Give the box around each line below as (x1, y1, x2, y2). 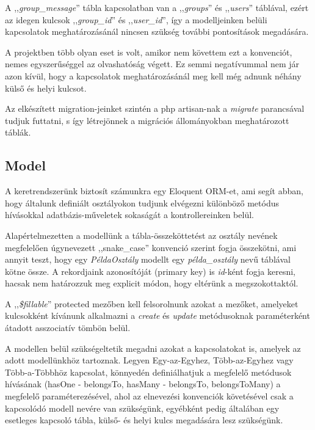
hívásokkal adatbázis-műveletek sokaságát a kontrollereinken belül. (5, 208, 254, 221)
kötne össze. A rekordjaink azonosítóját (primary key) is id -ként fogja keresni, (5, 264, 295, 277)
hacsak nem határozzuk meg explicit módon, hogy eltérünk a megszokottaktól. (5, 277, 299, 290)
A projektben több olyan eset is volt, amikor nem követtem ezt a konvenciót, (5, 45, 292, 58)
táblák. (5, 126, 31, 139)
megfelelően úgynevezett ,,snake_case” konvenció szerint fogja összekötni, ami (5, 241, 297, 253)
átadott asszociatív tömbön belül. (5, 321, 131, 334)
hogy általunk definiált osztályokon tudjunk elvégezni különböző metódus (5, 196, 279, 209)
